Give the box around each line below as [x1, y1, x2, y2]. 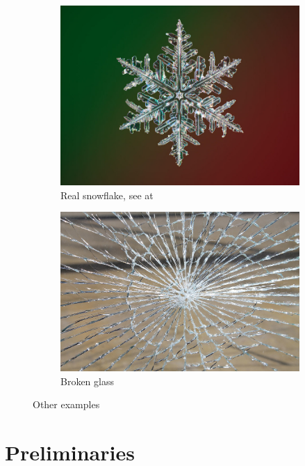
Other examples [33, 397, 100, 412]
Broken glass [60, 373, 114, 388]
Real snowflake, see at [60, 187, 154, 202]
